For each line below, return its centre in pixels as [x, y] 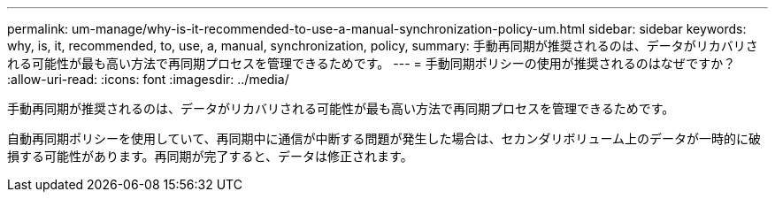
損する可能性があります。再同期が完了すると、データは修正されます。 [210, 156]
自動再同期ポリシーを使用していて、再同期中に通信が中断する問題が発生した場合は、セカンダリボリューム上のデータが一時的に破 [384, 138]
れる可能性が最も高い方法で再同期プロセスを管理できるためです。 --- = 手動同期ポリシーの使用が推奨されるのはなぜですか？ [372, 63]
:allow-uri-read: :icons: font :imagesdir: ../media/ [148, 79]
